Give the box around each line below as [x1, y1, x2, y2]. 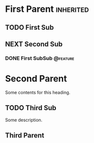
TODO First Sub [5, 23, 54, 32]
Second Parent [5, 73, 67, 85]
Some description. [5, 117, 43, 123]
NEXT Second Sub [5, 40, 63, 48]
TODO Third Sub [5, 104, 56, 112]
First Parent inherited [5, 3, 89, 15]
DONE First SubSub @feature [5, 54, 75, 61]
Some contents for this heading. [5, 89, 71, 95]
